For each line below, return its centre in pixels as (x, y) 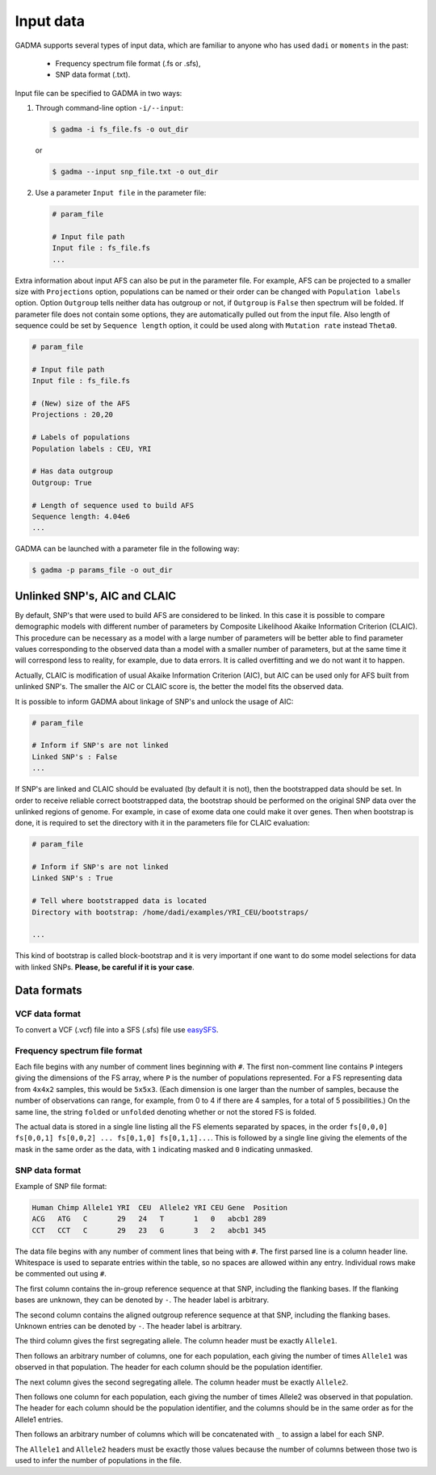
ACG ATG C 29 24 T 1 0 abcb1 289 (149, 1219)
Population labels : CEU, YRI (92, 449)
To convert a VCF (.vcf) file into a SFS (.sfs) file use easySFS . (117, 1029)
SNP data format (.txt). (93, 75)
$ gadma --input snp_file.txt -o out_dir (135, 172)
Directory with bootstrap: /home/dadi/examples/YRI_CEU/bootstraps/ (170, 912)
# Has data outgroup (72, 471)
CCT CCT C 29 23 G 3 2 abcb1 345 (149, 1230)
